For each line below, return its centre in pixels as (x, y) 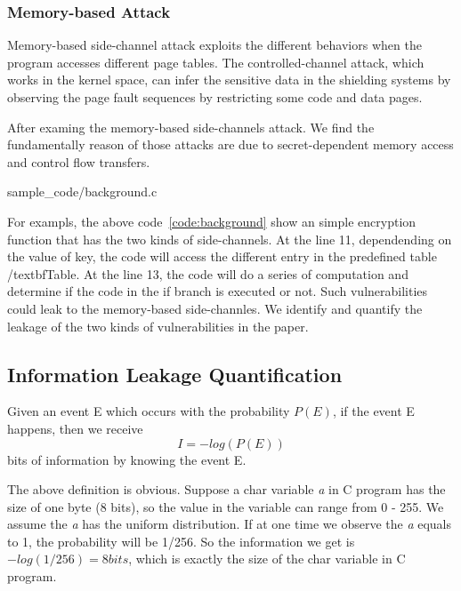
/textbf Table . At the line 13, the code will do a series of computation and (208, 273)
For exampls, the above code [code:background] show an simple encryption (212, 221)
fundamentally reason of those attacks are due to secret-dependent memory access (230, 144)
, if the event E (373, 411)
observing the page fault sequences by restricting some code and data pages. (215, 97)
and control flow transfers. (79, 161)
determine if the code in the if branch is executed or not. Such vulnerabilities (218, 291)
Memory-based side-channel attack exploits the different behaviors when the (214, 45)
